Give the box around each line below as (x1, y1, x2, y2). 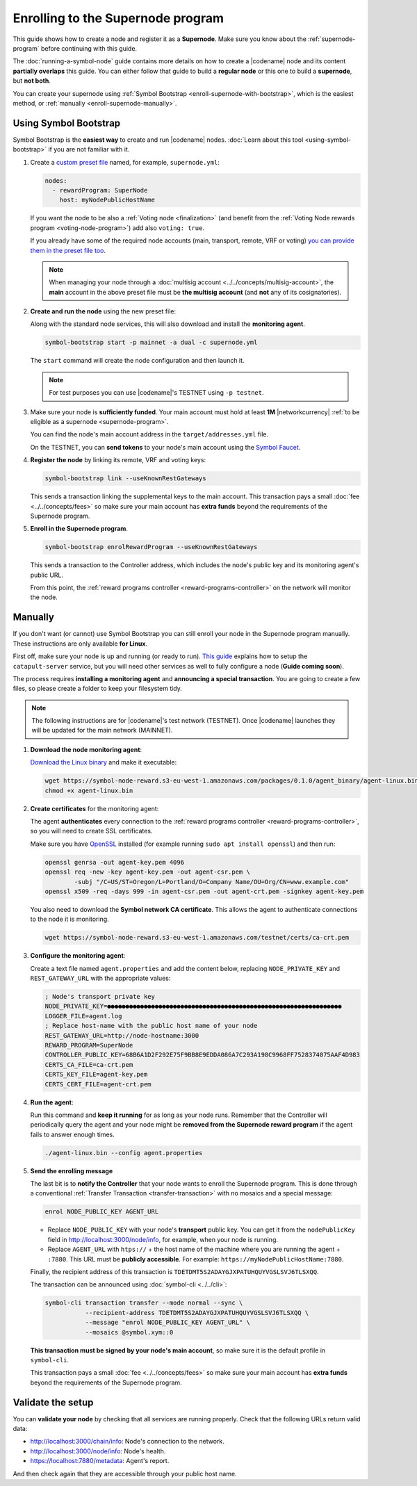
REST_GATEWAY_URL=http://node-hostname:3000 (44, 1031, 199, 1039)
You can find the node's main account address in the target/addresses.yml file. (30, 430, 269, 439)
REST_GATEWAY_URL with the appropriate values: (30, 974, 171, 983)
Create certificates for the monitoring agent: (30, 804, 159, 813)
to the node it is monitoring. (30, 915, 109, 924)
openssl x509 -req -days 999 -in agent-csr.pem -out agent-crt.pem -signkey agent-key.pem (44, 887, 364, 895)
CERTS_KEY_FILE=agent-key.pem (44, 1070, 148, 1079)
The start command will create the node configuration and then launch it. (30, 357, 245, 365)
